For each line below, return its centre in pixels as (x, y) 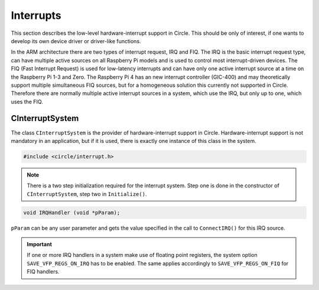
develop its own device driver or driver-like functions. (76, 41)
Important (40, 245)
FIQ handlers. (43, 272)
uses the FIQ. (27, 102)
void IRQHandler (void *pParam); (72, 212)
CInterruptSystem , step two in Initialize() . (87, 194)
